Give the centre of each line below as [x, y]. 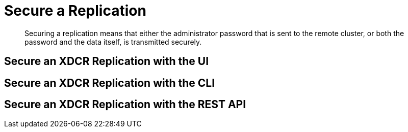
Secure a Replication [75, 11]
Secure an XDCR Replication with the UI [107, 61]
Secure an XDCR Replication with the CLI [110, 83]
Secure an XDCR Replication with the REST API [125, 105]
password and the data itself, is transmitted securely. [113, 42]
